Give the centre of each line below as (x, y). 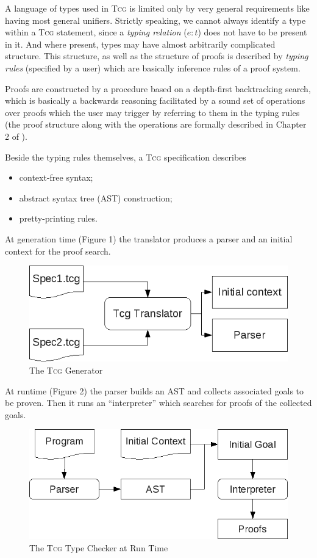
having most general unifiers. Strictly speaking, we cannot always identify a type (155, 20)
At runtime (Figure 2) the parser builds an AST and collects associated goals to (155, 390)
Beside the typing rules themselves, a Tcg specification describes (126, 157)
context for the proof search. (58, 251)
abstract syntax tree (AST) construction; (96, 197)
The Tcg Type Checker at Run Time (99, 547)
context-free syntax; (56, 177)
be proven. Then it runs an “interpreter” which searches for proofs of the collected (158, 403)
